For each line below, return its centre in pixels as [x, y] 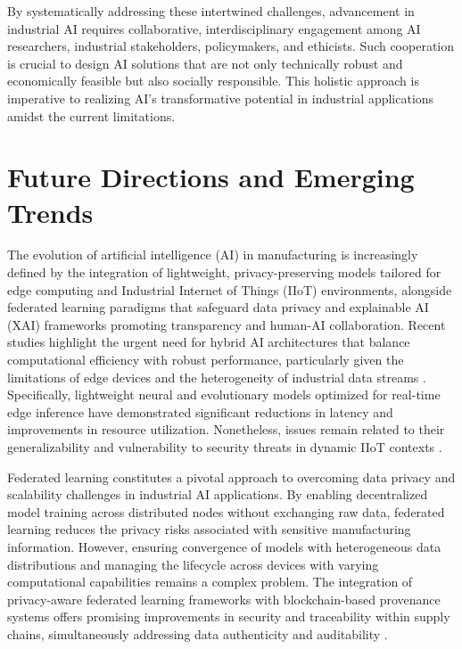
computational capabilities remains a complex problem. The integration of [210, 582]
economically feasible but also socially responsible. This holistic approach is [213, 81]
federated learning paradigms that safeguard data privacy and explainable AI [218, 307]
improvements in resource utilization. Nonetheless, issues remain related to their [226, 429]
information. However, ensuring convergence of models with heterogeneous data [224, 546]
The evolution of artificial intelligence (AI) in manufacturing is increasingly [213, 255]
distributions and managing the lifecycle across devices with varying [193, 564]
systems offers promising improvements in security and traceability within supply [229, 616]
